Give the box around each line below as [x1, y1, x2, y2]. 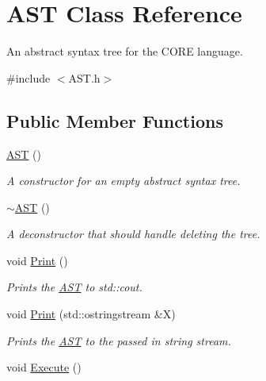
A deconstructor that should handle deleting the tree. [6, 225, 260, 242]
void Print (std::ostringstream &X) [6, 306, 176, 322]
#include [6, 69, 51, 86]
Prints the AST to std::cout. [6, 279, 142, 295]
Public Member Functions [6, 108, 223, 133]
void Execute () [6, 359, 82, 375]
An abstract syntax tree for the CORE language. [6, 43, 243, 60]
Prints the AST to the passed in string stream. [6, 332, 231, 348]
